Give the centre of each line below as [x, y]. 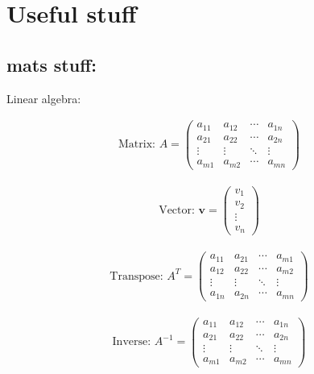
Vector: [177, 211]
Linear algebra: [44, 98]
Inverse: [132, 342]
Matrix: [137, 145]
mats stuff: [52, 64]
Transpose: [136, 276]
